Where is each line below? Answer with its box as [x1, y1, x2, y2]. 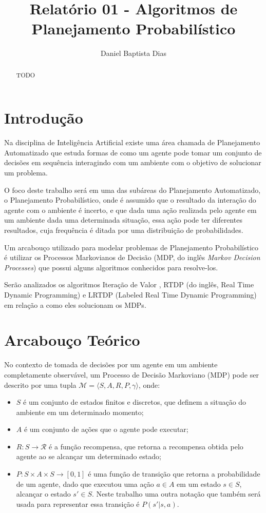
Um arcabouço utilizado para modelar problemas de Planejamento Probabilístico [4, 242, 259, 252]
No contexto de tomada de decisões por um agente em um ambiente [4, 359, 218, 370]
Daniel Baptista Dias [101, 48, 166, 58]
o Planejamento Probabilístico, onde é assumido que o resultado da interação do [4, 194, 256, 205]
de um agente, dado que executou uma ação [16, 478, 154, 489]
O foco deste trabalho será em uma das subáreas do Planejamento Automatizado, [4, 184, 261, 195]
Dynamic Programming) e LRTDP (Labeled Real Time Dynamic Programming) [4, 289, 257, 300]
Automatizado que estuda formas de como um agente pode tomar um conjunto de [4, 147, 262, 157]
